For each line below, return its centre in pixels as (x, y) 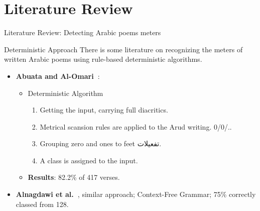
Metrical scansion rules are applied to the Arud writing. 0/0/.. (136, 126)
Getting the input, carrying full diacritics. (104, 110)
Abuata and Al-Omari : (58, 76)
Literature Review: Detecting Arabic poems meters (83, 32)
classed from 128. (42, 204)
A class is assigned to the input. (89, 160)
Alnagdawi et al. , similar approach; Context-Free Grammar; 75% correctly (136, 194)
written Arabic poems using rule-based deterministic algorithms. (103, 59)
